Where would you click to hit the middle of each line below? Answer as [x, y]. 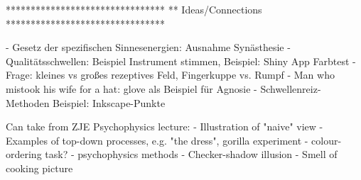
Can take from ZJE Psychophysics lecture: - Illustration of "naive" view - [165, 126]
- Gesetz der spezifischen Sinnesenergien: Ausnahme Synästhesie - [148, 47]
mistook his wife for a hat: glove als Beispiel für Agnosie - [131, 88]
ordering [24, 154]
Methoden [28, 102]
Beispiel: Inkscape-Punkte [109, 102]
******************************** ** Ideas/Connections [134, 9]
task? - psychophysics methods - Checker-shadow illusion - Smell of [191, 154]
